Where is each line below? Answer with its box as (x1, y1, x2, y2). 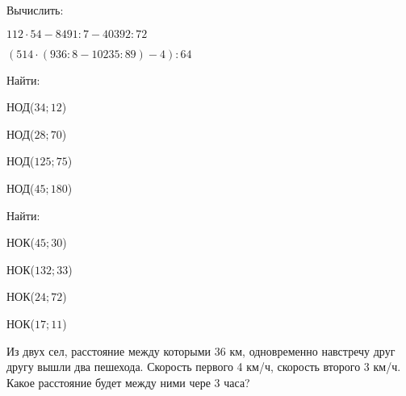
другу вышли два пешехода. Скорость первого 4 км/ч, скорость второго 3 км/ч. (6, 358, 401, 375)
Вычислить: (6, 2, 64, 18)
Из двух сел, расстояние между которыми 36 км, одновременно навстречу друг (6, 342, 396, 359)
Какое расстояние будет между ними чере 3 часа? (6, 373, 250, 390)
